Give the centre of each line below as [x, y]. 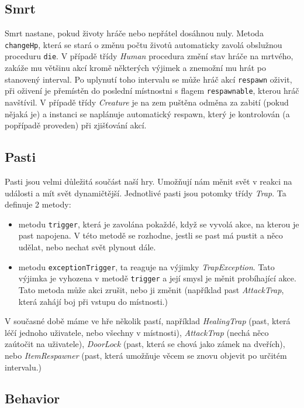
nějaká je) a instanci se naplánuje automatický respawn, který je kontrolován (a [147, 113]
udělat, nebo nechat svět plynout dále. [87, 247]
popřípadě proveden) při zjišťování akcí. [76, 125]
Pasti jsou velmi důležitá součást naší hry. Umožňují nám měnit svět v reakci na [148, 181]
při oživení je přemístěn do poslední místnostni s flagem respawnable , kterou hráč [152, 91]
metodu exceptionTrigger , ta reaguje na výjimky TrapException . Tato [146, 266]
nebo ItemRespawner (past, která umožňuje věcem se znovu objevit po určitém [146, 355]
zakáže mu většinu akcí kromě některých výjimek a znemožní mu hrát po [135, 68]
